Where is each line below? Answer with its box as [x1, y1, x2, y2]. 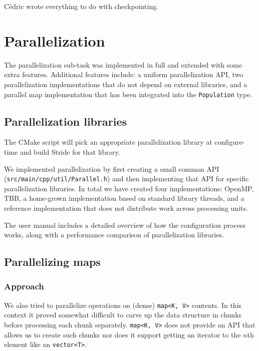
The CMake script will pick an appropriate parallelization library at [4, 137, 212, 147]
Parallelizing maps [4, 254, 101, 269]
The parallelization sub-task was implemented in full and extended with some [4, 59, 242, 70]
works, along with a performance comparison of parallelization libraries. [4, 229, 224, 240]
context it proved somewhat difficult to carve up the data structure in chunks [4, 309, 242, 320]
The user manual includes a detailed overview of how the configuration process [4, 219, 245, 230]
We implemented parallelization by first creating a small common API [4, 163, 219, 174]
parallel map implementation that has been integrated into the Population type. [4, 89, 252, 99]
